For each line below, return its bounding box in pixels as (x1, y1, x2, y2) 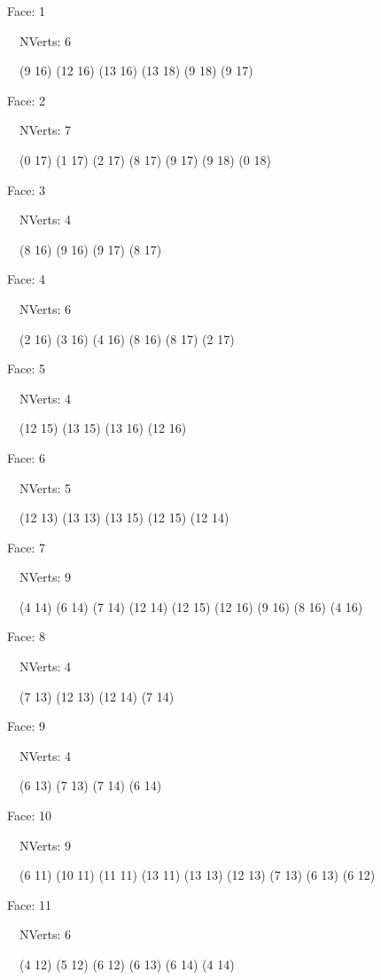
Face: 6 (7, 448, 45, 466)
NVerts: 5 (19, 478, 72, 497)
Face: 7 (7, 537, 45, 556)
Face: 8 (7, 627, 45, 646)
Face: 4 (7, 270, 45, 288)
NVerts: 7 (19, 121, 72, 139)
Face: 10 (7, 806, 51, 825)
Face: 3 (7, 180, 45, 199)
